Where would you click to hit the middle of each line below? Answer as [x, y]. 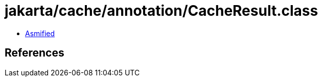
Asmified [40, 33]
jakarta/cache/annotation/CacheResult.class [162, 11]
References [34, 53]
